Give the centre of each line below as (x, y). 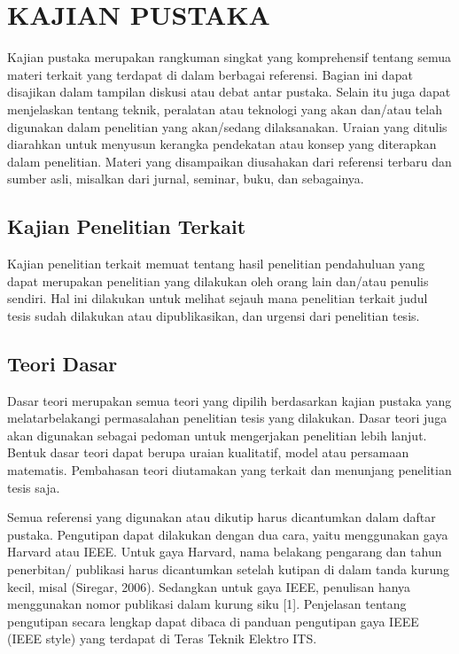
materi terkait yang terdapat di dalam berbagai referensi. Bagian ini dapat (210, 74)
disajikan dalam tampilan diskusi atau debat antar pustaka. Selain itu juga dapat (229, 92)
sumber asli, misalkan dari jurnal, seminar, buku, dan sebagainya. (186, 179)
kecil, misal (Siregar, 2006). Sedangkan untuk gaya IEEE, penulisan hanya (209, 586)
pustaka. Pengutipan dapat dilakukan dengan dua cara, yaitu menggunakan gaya (228, 534)
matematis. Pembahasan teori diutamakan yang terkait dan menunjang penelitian (229, 470)
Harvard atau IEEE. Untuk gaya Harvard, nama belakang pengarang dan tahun (225, 552)
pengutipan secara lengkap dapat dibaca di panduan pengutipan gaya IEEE (213, 621)
